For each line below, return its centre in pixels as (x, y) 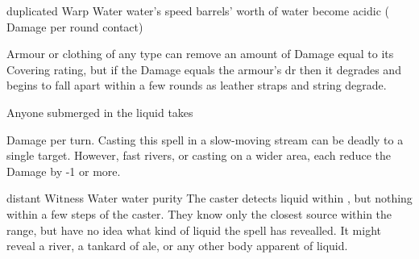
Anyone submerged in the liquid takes (100, 112)
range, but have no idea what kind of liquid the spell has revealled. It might (194, 230)
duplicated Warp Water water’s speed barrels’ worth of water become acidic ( (198, 10)
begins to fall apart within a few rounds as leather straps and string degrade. (197, 85)
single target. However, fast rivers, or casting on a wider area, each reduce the (199, 155)
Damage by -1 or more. (64, 171)
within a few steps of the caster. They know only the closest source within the (199, 213)
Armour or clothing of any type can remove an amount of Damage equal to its (200, 54)
